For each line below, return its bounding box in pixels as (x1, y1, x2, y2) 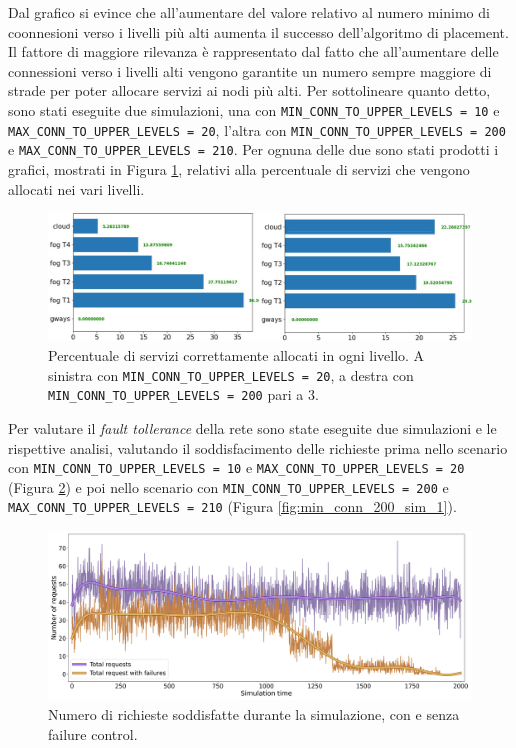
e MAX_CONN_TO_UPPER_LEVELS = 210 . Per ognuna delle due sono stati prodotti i (8, 139, 499, 160)
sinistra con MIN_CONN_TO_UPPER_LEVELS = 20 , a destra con (48, 364, 414, 385)
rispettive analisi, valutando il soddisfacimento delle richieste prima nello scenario (8, 437, 508, 458)
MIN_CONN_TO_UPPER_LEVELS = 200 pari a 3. (48, 384, 319, 405)
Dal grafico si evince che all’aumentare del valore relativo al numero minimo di (8, 2, 490, 22)
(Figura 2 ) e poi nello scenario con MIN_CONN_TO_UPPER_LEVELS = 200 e (8, 476, 449, 497)
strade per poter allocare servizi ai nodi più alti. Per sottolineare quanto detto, (8, 80, 491, 101)
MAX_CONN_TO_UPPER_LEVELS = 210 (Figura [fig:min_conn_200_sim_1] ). (8, 496, 457, 517)
